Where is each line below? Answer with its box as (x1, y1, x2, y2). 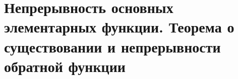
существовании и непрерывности (4, 36, 221, 56)
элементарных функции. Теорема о (4, 16, 234, 37)
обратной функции (4, 55, 126, 76)
